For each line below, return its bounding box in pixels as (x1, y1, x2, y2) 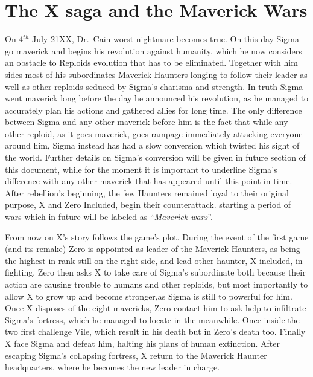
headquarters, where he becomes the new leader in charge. (5, 361, 220, 373)
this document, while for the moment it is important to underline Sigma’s (5, 163, 277, 175)
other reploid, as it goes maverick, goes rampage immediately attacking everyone (5, 127, 303, 140)
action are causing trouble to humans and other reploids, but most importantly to (5, 278, 308, 290)
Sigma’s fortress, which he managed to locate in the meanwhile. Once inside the (5, 313, 300, 326)
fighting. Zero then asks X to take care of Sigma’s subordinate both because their (5, 266, 306, 279)
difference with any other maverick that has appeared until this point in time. (5, 175, 292, 187)
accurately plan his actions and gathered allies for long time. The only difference (5, 103, 302, 116)
